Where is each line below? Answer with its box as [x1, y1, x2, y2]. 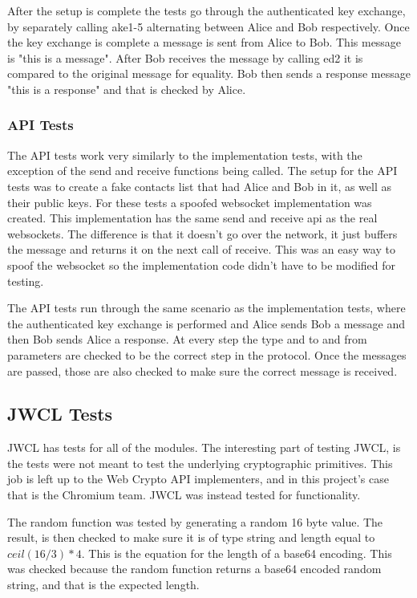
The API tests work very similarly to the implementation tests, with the [7, 146, 362, 163]
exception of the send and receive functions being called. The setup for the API [7, 162, 398, 179]
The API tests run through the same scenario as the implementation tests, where [7, 299, 406, 316]
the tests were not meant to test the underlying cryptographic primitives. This [7, 454, 393, 471]
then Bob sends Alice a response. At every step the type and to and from [7, 331, 367, 348]
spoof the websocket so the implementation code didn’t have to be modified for [7, 256, 396, 273]
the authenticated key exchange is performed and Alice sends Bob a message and [7, 315, 406, 332]
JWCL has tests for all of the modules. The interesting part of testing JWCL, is [7, 439, 401, 456]
